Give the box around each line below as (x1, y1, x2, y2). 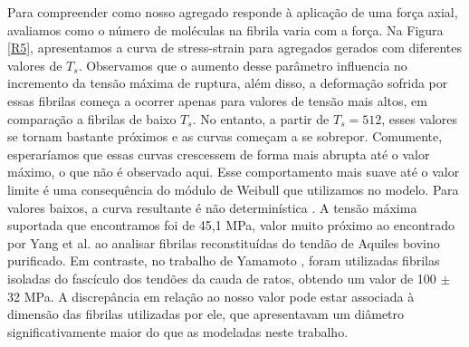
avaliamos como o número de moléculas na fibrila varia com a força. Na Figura (7, 20, 444, 39)
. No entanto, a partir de (192, 109, 330, 128)
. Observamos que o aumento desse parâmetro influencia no (78, 55, 407, 74)
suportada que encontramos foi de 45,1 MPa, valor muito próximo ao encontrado (7, 216, 455, 235)
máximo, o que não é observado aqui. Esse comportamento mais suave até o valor (7, 162, 460, 181)
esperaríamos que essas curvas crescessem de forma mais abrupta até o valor (7, 144, 430, 163)
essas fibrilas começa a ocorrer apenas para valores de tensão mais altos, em (7, 91, 428, 110)
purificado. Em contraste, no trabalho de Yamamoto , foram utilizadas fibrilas (7, 251, 440, 270)
